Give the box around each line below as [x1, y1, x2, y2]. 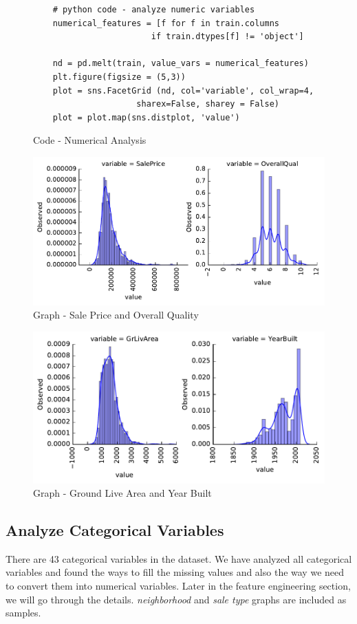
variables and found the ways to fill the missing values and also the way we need [6, 565, 345, 579]
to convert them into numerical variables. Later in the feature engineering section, [6, 579, 351, 593]
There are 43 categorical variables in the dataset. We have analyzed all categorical [6, 551, 352, 566]
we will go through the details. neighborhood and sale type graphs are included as [6, 592, 347, 606]
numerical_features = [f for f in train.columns [52, 18, 279, 28]
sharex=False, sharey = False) [136, 99, 279, 109]
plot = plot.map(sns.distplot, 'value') [52, 112, 240, 122]
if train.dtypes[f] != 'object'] [151, 32, 304, 42]
